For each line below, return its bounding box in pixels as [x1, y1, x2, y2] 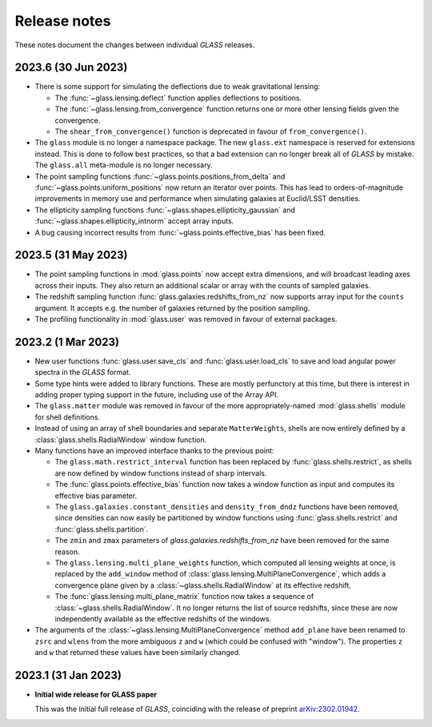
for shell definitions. [34, 412, 100, 422]
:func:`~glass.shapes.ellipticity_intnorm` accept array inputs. [34, 216, 234, 226]
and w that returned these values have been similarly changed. [34, 648, 242, 657]
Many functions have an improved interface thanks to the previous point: [34, 446, 274, 456]
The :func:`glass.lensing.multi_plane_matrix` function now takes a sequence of [54, 592, 314, 601]
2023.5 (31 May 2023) [14, 248, 128, 262]
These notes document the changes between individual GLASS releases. [14, 40, 255, 50]
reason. [54, 547, 80, 556]
